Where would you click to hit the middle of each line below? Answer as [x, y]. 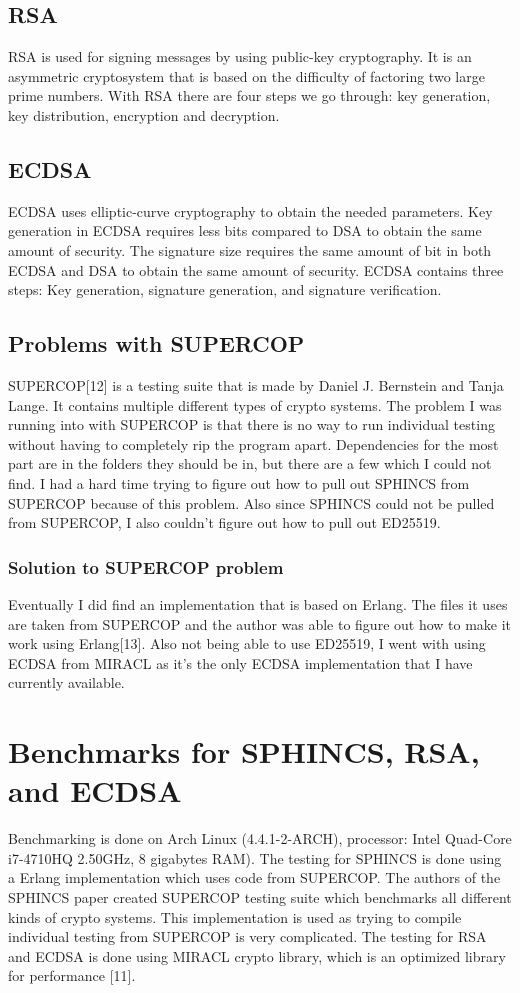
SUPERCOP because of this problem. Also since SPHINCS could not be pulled [251, 502]
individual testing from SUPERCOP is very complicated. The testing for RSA [247, 936]
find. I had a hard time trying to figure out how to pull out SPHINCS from [239, 482]
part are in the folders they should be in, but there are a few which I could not [250, 463]
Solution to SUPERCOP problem [146, 566]
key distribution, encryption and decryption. [144, 114]
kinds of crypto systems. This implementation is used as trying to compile [235, 916]
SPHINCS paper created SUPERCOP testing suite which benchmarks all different [260, 896]
